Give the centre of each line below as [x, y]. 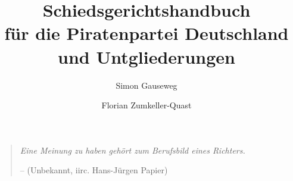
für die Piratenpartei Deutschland [146, 33]
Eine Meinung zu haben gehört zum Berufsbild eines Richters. [133, 150]
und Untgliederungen [146, 56]
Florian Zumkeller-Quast [146, 105]
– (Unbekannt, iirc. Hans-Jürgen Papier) [94, 170]
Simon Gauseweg [146, 85]
